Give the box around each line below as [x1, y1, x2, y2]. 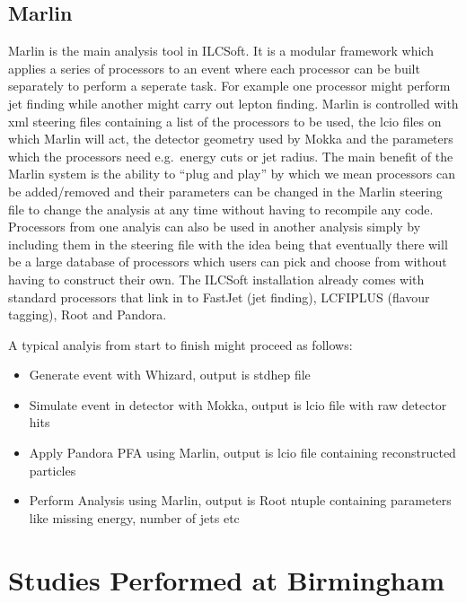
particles [29, 460, 76, 479]
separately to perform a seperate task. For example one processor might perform [8, 76, 451, 95]
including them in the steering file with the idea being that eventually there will [8, 234, 448, 253]
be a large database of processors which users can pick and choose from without [8, 252, 447, 271]
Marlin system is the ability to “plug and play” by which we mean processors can [8, 164, 455, 183]
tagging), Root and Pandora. [8, 305, 167, 324]
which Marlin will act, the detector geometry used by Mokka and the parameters [8, 129, 453, 148]
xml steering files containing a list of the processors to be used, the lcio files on [8, 111, 442, 130]
